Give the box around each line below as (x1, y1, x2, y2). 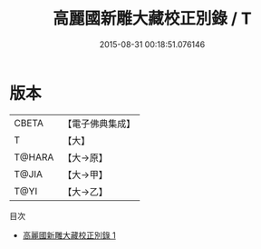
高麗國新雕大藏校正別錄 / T (53, 8, 252, 29)
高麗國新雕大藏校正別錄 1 (22, 229, 116, 241)
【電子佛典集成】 (63, 117, 136, 130)
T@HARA (14, 151, 54, 164)
